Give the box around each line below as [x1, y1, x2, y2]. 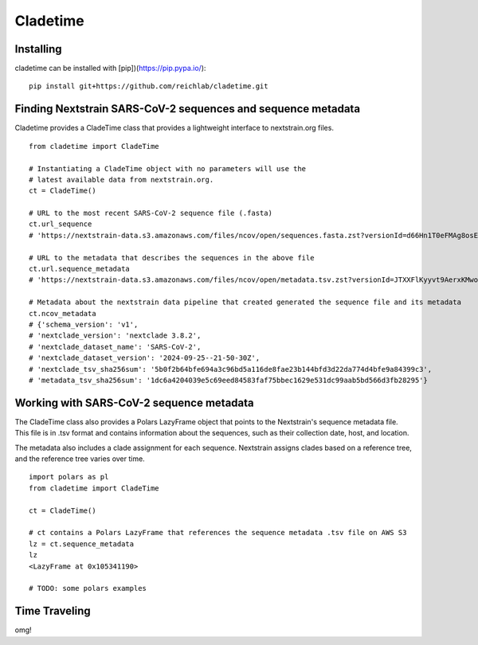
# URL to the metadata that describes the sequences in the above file [29, 253, 315, 262]
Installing [14, 42, 63, 56]
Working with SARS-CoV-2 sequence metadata [14, 396, 254, 409]
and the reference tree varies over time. [14, 454, 145, 463]
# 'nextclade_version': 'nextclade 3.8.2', [29, 331, 202, 340]
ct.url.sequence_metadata [29, 264, 131, 274]
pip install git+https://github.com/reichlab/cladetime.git [29, 82, 268, 91]
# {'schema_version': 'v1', [29, 320, 139, 329]
